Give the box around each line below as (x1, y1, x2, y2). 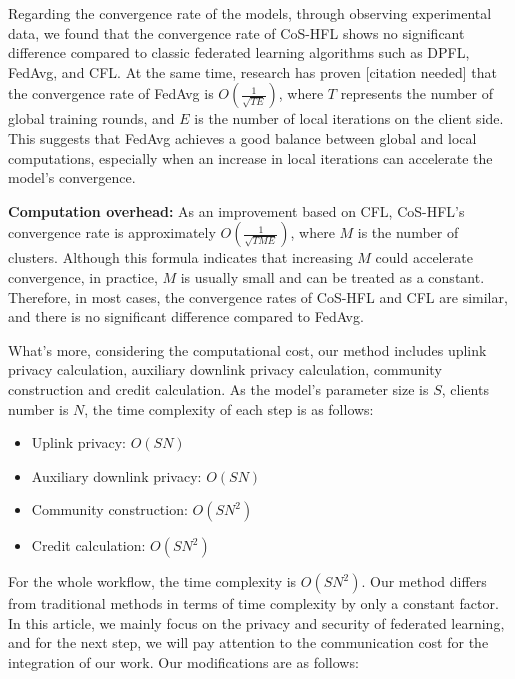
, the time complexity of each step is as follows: (84, 398, 374, 419)
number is (8, 398, 69, 419)
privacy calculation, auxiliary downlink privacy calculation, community (8, 359, 442, 380)
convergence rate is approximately (8, 222, 216, 243)
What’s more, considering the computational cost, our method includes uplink (8, 339, 487, 360)
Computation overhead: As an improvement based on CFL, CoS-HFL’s (8, 200, 465, 221)
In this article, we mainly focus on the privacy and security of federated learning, (8, 612, 505, 633)
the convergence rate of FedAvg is (8, 83, 214, 104)
